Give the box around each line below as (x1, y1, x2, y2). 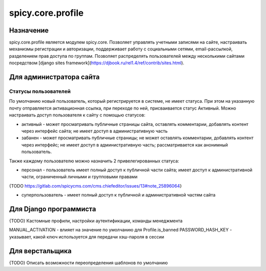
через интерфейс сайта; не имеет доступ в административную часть (21, 128, 168, 134)
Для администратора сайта (9, 73, 100, 81)
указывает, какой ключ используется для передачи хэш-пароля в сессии (9, 233, 165, 239)
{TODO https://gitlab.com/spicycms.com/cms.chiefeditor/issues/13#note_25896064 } (9, 183, 182, 189)
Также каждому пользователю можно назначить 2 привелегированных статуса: (9, 158, 179, 164)
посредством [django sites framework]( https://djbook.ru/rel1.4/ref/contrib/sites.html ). (9, 60, 185, 66)
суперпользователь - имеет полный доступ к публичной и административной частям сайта (21, 192, 216, 198)
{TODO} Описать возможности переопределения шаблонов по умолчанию (9, 260, 168, 266)
